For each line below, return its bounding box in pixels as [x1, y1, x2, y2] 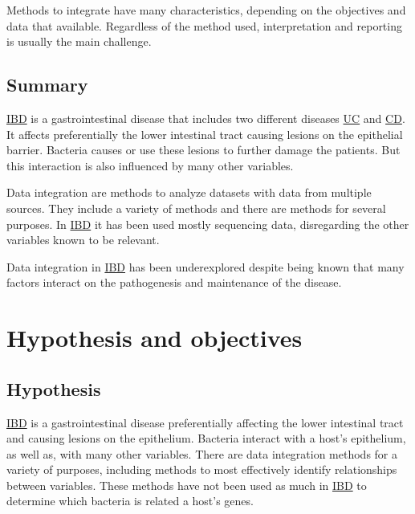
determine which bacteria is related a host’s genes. [6, 492, 254, 509]
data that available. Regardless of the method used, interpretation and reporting [6, 17, 402, 34]
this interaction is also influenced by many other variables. [6, 157, 294, 173]
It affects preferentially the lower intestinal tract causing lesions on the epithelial [6, 125, 403, 142]
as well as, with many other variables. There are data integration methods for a [6, 445, 398, 462]
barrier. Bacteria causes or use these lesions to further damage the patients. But [6, 141, 401, 158]
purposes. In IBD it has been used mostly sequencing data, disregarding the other [6, 215, 409, 232]
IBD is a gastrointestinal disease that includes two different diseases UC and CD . [6, 109, 405, 126]
